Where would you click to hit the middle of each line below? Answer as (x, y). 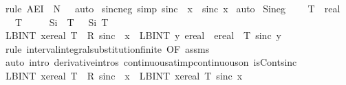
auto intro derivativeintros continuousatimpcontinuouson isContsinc (151, 62)
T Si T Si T (62, 22)
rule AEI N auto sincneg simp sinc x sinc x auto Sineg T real (173, 8)
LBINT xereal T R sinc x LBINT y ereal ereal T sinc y (143, 35)
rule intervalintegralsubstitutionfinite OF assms (107, 48)
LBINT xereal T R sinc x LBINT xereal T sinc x (124, 75)
